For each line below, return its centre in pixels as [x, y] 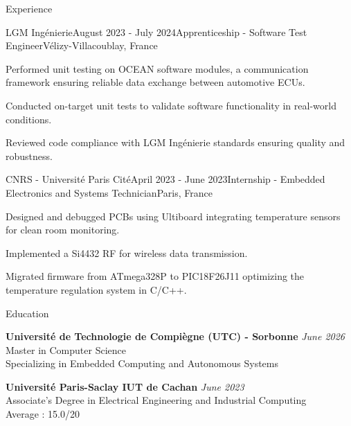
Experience [29, 8]
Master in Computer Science [66, 349]
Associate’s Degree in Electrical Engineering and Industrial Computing [156, 400]
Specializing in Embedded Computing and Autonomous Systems [142, 363]
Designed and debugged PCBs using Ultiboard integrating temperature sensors [173, 216]
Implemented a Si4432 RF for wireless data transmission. [127, 252]
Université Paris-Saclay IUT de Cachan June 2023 [125, 386]
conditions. [29, 119]
